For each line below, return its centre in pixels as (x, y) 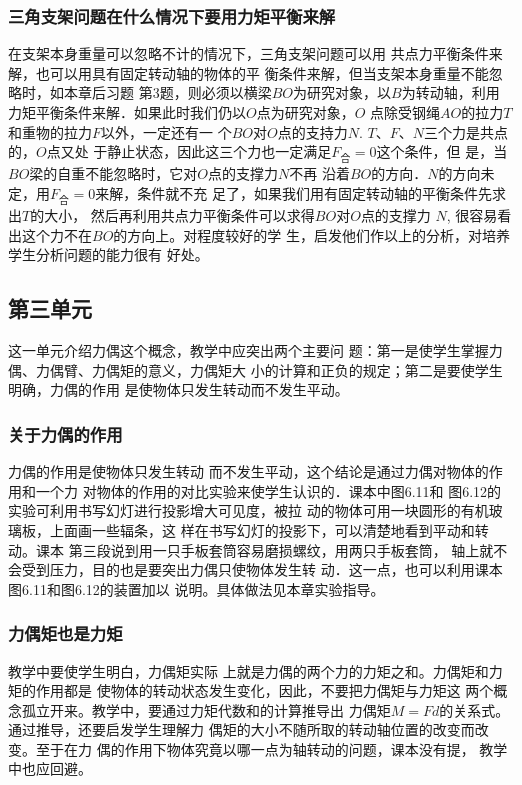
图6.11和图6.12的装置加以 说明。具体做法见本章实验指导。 (196, 588)
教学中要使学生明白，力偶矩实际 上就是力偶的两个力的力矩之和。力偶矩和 (248, 670)
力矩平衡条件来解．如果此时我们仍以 (127, 112)
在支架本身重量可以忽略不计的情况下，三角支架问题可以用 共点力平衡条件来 (255, 53)
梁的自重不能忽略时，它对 (113, 173)
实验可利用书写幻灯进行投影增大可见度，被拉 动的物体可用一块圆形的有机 (248, 510)
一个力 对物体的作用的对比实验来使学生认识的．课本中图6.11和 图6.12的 (268, 490)
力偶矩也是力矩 (65, 633)
